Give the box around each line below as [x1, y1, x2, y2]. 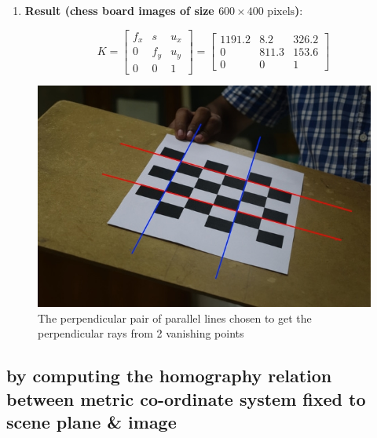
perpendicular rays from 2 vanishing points [38, 325, 244, 341]
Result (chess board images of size [24, 2, 214, 18]
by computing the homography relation [6, 363, 332, 388]
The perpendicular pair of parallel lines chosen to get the [38, 309, 312, 326]
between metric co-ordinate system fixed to [6, 386, 366, 411]
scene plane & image [6, 410, 177, 434]
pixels [267, 6, 295, 17]
